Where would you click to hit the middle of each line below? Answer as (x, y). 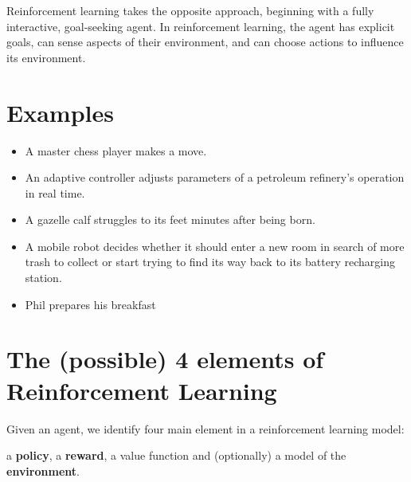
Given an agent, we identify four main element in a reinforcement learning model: (205, 428)
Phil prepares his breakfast (90, 304)
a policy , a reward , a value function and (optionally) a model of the (176, 455)
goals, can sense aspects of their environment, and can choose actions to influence (205, 42)
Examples (60, 112)
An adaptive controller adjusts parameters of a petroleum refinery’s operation (215, 177)
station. (43, 278)
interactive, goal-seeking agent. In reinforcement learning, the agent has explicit (201, 26)
